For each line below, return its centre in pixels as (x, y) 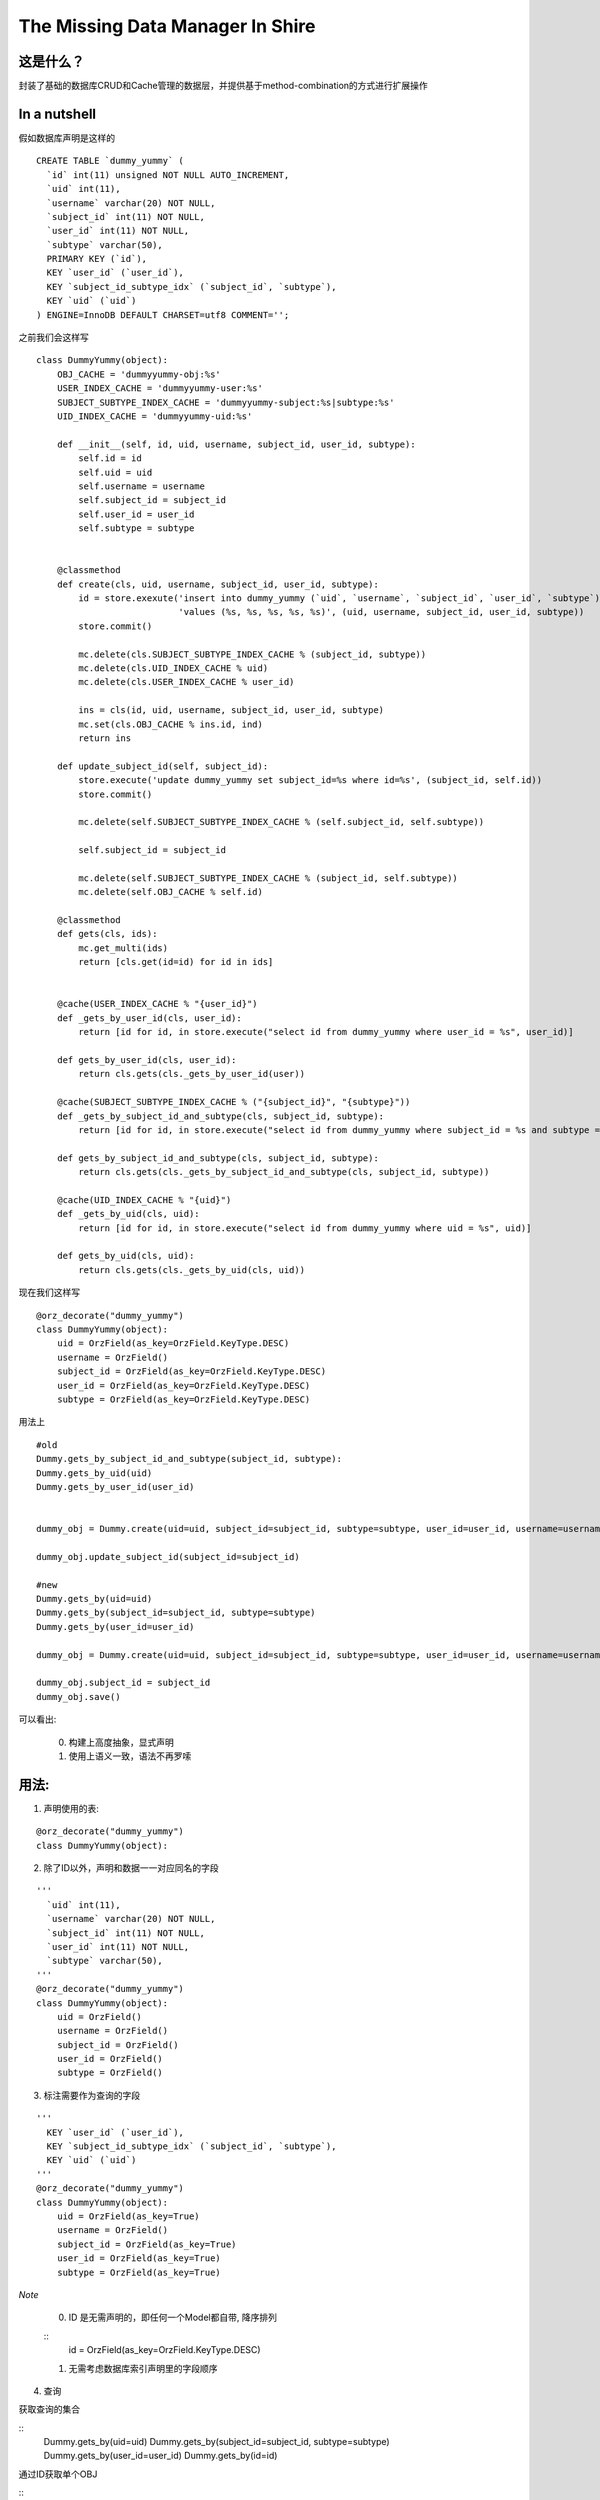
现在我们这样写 (49, 1292)
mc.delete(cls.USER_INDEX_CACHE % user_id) (186, 682)
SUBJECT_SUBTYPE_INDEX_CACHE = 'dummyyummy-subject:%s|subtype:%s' (225, 402)
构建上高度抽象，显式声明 (121, 1742)
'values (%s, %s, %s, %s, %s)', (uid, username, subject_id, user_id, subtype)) (381, 612)
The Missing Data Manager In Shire (167, 26)
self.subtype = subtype (136, 528)
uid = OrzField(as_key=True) (128, 2216)
